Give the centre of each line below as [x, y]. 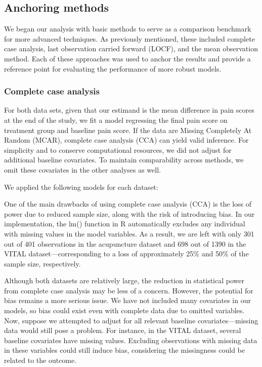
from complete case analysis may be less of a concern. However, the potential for [129, 290]
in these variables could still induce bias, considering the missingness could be [124, 350]
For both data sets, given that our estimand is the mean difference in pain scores [129, 110]
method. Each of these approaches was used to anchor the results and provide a [127, 58]
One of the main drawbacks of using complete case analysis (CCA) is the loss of [128, 204]
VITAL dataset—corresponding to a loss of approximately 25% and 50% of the [126, 254]
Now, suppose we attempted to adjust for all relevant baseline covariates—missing [131, 320]
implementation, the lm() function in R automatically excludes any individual [125, 224]
